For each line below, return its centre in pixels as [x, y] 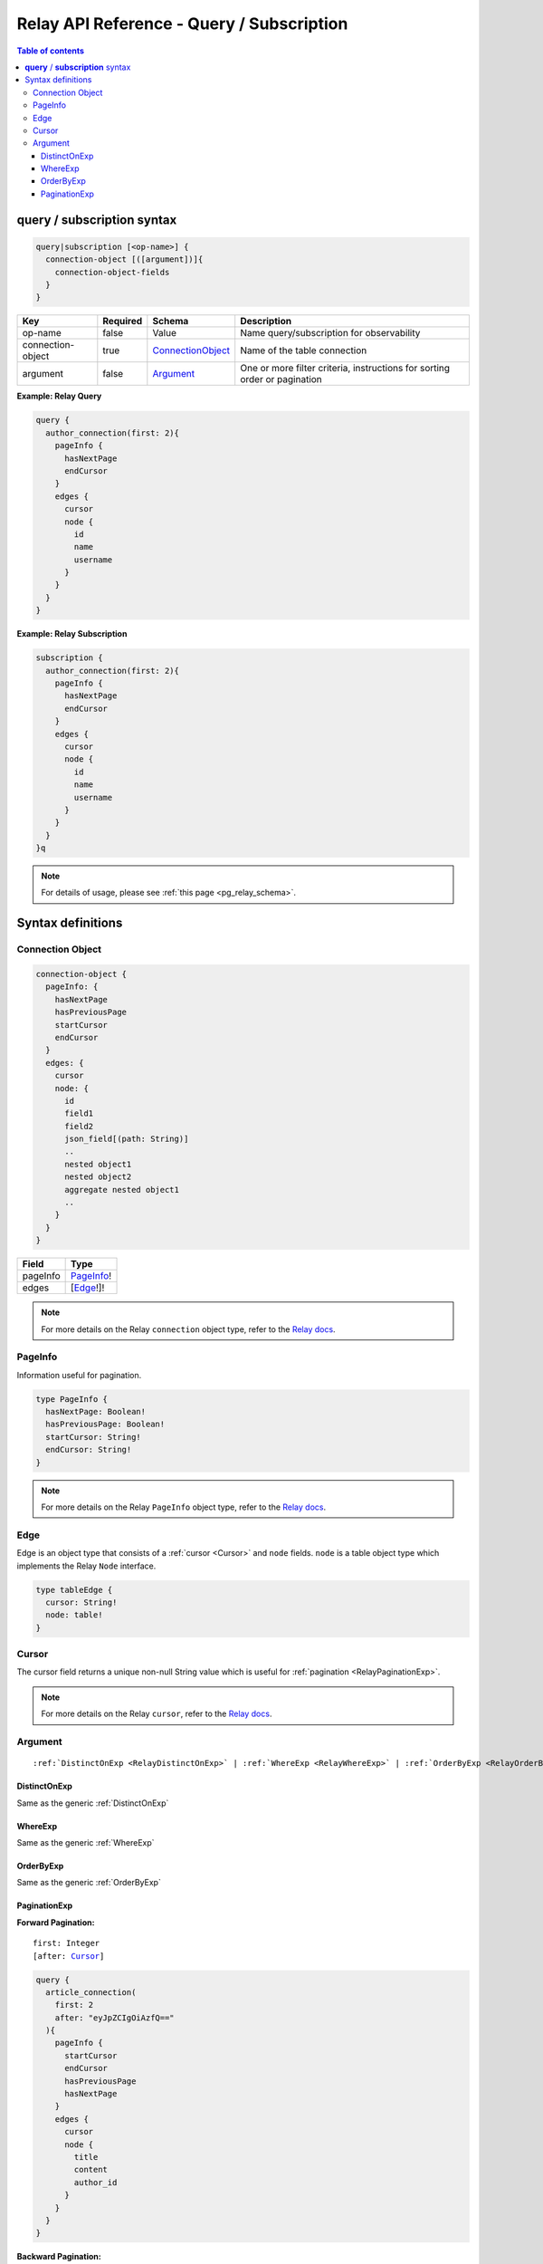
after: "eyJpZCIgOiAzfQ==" [115, 2018]
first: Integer [67, 1943]
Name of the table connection [304, 350]
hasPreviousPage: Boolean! [105, 1425]
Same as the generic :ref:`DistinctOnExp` [93, 1803]
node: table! [74, 1615]
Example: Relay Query [59, 396]
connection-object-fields [112, 272]
